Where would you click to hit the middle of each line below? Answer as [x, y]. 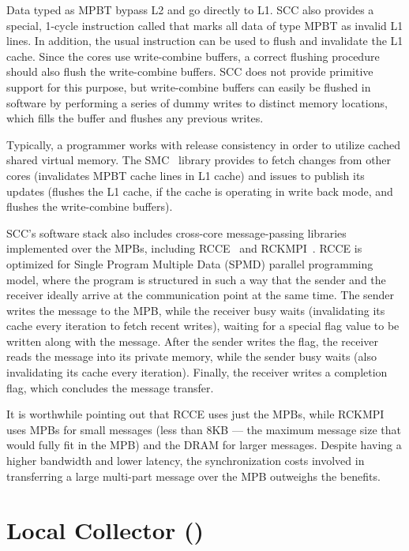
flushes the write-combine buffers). [90, 206]
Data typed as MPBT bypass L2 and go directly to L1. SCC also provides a [190, 9]
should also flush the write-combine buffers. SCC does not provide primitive [190, 71]
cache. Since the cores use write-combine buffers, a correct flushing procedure [193, 56]
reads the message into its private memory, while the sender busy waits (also [191, 356]
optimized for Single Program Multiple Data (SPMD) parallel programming [190, 263]
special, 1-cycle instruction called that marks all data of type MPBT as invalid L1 [205, 25]
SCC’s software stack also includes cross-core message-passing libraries [176, 232]
